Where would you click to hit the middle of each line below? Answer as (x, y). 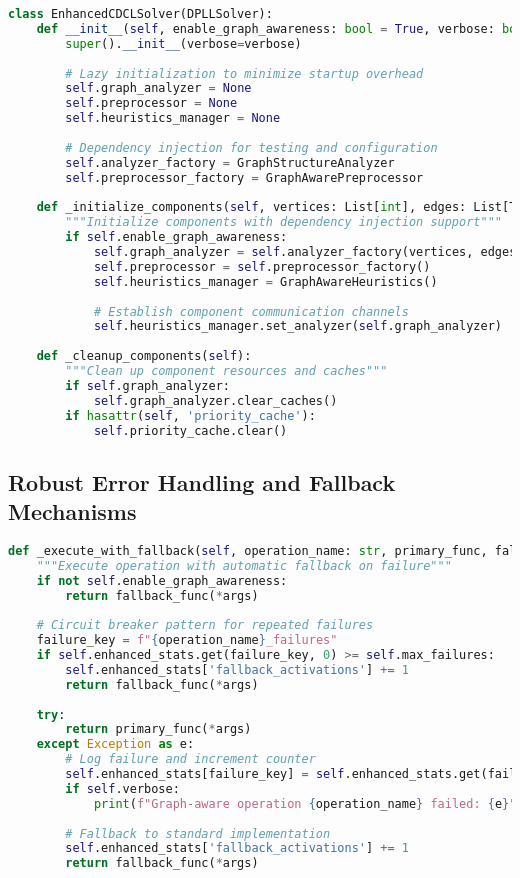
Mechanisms (72, 511)
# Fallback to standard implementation (198, 833)
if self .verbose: (122, 788)
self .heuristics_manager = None (173, 118)
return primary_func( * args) (158, 729)
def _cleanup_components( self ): (144, 356)
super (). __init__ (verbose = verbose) (183, 43)
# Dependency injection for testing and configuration (251, 147)
